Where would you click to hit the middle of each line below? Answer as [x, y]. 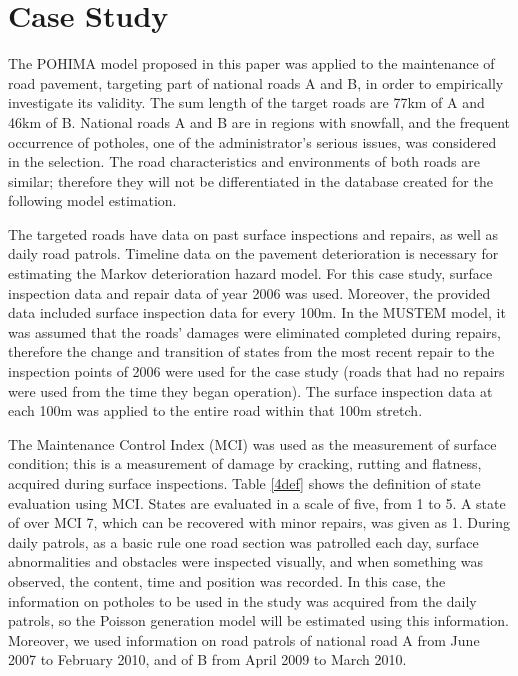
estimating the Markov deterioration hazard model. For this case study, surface [250, 273]
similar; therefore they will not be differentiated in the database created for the [250, 180]
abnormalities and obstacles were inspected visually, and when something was [246, 561]
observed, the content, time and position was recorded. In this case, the [227, 580]
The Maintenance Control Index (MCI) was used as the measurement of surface [252, 443]
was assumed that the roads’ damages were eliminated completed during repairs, [254, 331]
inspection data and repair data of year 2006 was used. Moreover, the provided [249, 292]
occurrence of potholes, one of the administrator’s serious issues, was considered [252, 141]
